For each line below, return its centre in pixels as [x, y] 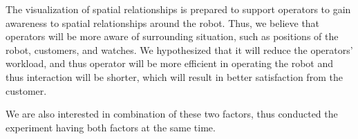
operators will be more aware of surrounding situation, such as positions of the [172, 36]
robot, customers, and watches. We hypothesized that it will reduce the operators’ [179, 49]
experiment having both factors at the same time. [111, 127]
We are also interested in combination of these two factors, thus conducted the [172, 114]
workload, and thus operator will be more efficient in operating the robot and [170, 63]
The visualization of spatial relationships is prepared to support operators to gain [178, 9]
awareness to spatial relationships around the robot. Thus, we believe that [163, 22]
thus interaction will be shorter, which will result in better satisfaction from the [174, 76]
